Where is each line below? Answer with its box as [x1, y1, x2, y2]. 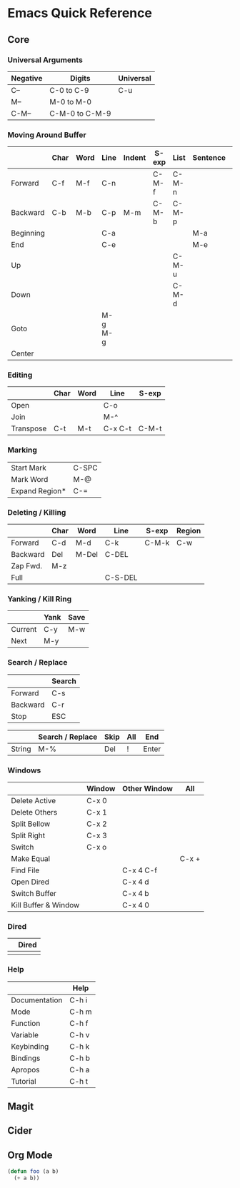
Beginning [11, 228, 45, 238]
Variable [11, 1030, 39, 1039]
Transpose [11, 423, 47, 433]
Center [11, 348, 34, 358]
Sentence [192, 153, 226, 163]
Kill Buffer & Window [11, 900, 80, 910]
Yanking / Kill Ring [7, 594, 72, 604]
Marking [7, 445, 38, 455]
